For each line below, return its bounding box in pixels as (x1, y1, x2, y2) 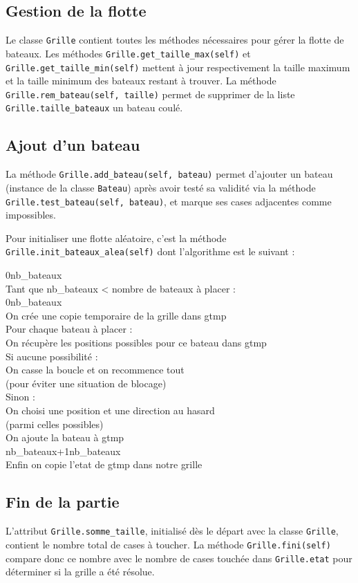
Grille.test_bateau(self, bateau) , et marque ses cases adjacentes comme (6, 194, 332, 208)
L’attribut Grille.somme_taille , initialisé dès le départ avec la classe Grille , (6, 524, 339, 538)
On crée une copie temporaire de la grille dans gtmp (6, 308, 227, 322)
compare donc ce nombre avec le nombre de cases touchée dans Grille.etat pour (6, 550, 352, 565)
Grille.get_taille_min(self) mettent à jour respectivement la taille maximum (6, 59, 350, 74)
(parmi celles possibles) (6, 416, 104, 431)
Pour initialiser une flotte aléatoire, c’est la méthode (6, 230, 227, 245)
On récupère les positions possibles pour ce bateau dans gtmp (6, 335, 267, 350)
